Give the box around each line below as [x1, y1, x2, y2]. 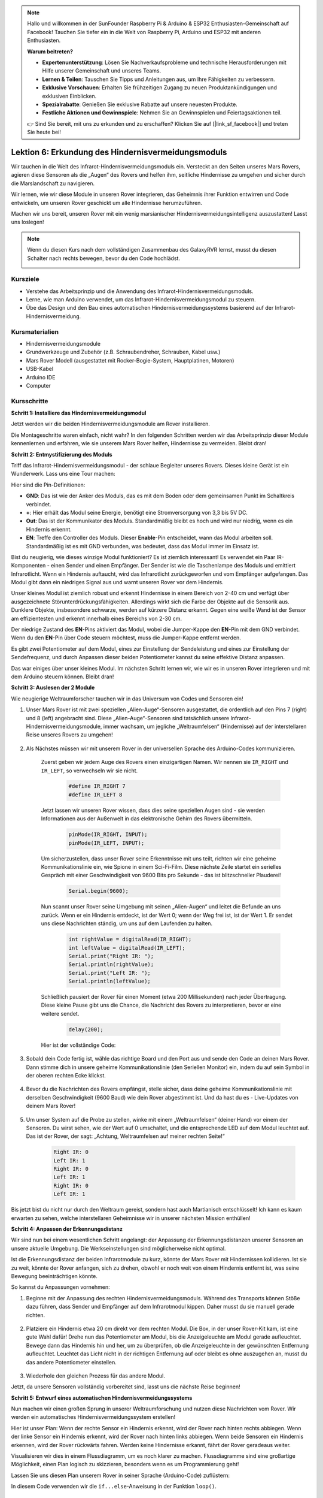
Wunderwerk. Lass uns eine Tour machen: [11, 470, 115, 478]
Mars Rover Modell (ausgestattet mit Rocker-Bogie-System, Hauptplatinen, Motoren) [26, 357, 234, 364]
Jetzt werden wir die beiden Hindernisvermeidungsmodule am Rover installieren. [11, 420, 211, 428]
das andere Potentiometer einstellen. [26, 1358, 117, 1366]
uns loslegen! [11, 219, 44, 226]
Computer [26, 382, 51, 389]
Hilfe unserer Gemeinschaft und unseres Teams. [42, 67, 161, 74]
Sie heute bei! [27, 129, 61, 136]
